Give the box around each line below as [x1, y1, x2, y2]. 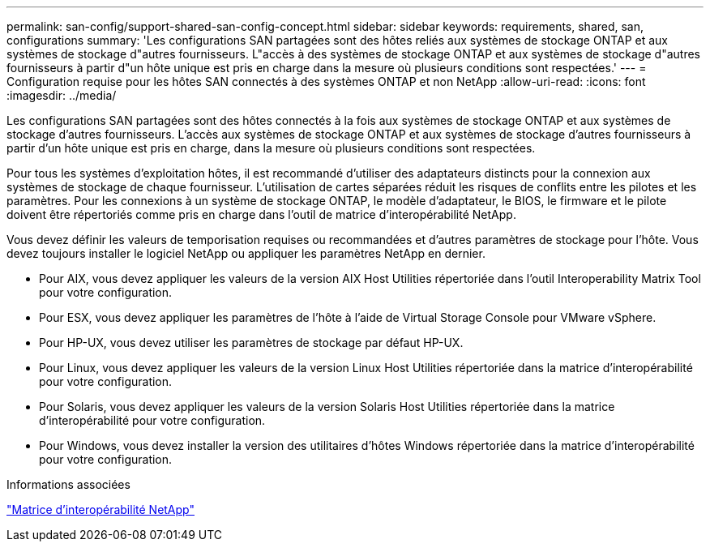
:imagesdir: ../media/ [6, 88, 117, 102]
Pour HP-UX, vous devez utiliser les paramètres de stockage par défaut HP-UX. [39, 336, 464, 349]
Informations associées [6, 477, 130, 491]
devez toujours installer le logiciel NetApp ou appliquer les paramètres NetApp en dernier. [6, 246, 485, 260]
